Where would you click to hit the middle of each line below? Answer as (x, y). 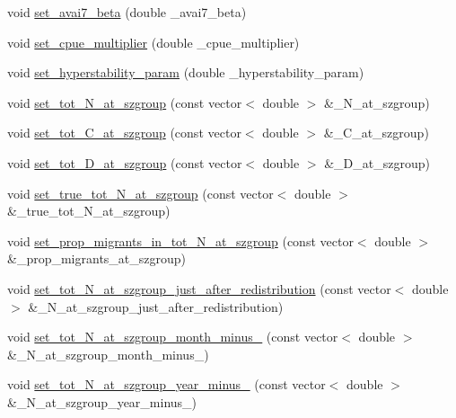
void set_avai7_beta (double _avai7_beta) (127, 12)
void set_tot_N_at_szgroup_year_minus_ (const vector (167, 384)
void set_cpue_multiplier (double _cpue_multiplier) (153, 42)
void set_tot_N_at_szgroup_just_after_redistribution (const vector (199, 288)
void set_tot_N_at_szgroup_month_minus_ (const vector (173, 337)
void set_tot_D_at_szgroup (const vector (125, 162)
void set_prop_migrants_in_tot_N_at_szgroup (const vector (180, 240)
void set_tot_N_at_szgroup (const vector (125, 102)
